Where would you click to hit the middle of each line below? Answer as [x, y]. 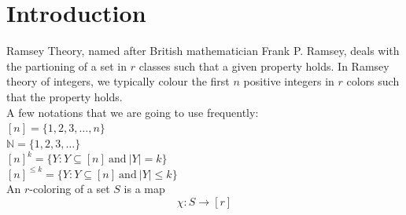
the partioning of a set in [66, 66]
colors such [373, 81]
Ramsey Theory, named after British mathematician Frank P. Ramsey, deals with [203, 51]
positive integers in [289, 81]
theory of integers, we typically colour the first [118, 81]
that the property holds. [65, 96]
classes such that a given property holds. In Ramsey [264, 66]
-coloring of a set [70, 189]
